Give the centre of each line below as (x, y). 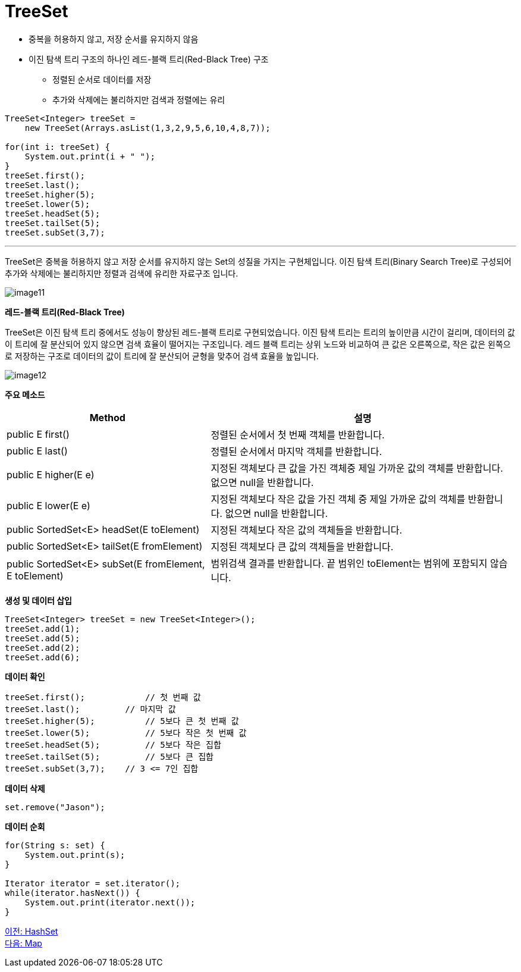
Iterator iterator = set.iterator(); (93, 883)
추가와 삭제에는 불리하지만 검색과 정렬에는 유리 (139, 99)
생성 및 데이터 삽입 (38, 600)
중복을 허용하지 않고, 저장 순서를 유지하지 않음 (114, 39)
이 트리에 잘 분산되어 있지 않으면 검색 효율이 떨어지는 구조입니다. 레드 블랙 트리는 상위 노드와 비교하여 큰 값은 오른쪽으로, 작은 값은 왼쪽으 (258, 344)
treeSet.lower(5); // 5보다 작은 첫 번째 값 (126, 733)
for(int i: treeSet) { (58, 147)
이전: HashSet (32, 931)
